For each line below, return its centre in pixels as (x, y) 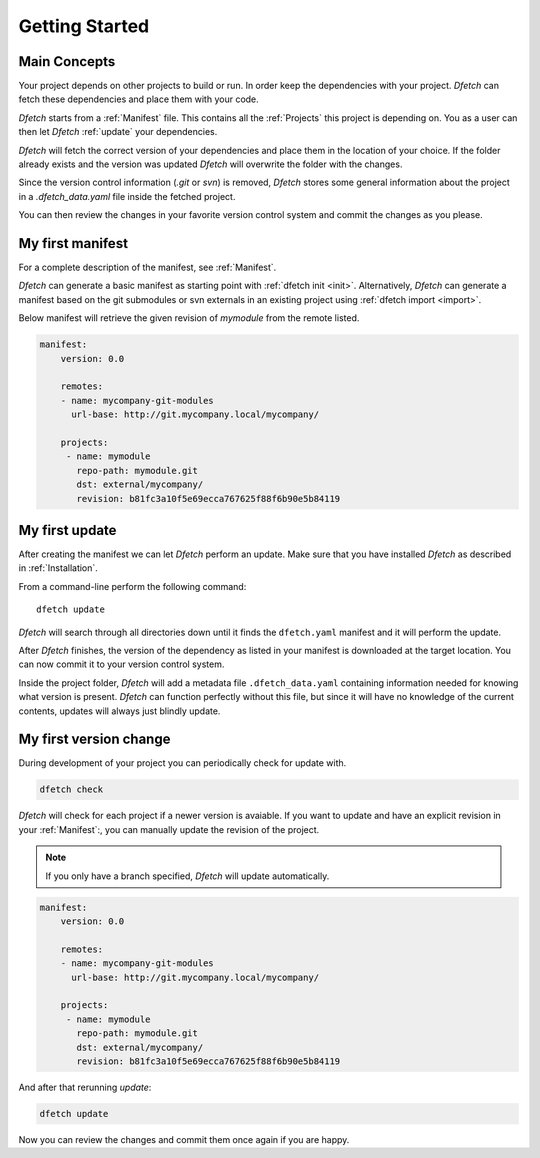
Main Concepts (67, 61)
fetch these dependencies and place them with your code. (138, 99)
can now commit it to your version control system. (121, 664)
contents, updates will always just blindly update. (119, 711)
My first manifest (73, 243)
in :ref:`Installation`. (58, 568)
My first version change (94, 739)
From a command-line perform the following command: (132, 586)
